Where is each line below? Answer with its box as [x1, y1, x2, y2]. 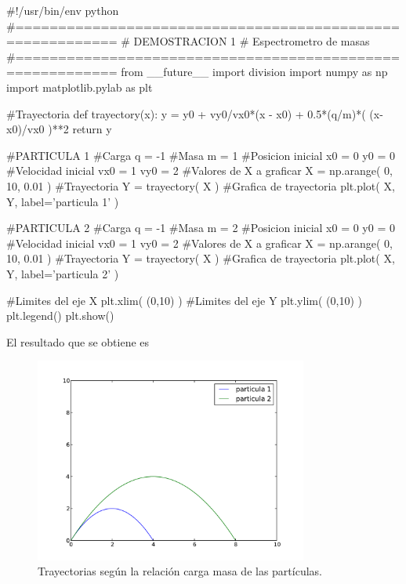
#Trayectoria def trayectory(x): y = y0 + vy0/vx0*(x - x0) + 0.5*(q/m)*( [6, 105, 366, 122]
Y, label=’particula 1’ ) [6, 193, 119, 209]
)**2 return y [48, 121, 112, 137]
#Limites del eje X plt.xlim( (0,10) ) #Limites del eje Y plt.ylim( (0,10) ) [6, 292, 362, 308]
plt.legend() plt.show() [6, 307, 114, 324]
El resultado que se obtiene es [6, 333, 150, 350]
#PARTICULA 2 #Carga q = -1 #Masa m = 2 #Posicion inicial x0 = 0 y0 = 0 [6, 219, 395, 236]
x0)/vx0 [6, 121, 45, 137]
